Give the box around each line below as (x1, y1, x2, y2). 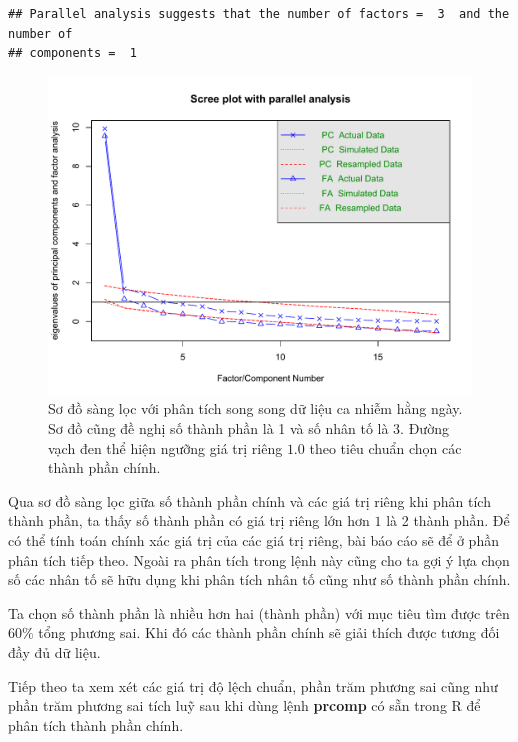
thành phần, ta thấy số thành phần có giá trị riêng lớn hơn (8, 510, 370, 531)
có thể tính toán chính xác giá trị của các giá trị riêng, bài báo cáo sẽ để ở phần (8, 529, 499, 550)
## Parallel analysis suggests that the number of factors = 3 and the (8, 7, 510, 21)
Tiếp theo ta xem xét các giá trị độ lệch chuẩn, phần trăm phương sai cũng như (8, 675, 498, 696)
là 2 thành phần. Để (386, 510, 510, 531)
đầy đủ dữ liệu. (8, 641, 101, 662)
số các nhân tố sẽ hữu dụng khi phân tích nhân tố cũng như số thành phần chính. (8, 569, 511, 590)
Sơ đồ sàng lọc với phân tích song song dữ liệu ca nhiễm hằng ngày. (48, 398, 463, 419)
